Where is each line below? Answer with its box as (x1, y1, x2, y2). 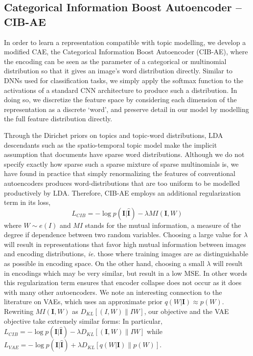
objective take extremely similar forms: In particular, (4, 315, 162, 326)
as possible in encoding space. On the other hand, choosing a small (4, 258, 205, 268)
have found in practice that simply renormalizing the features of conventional (4, 168, 235, 178)
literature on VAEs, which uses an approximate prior (4, 296, 162, 307)
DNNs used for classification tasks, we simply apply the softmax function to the (4, 75, 243, 85)
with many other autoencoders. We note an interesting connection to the (4, 287, 222, 297)
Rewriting (4, 306, 34, 316)
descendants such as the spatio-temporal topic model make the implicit (4, 139, 217, 150)
